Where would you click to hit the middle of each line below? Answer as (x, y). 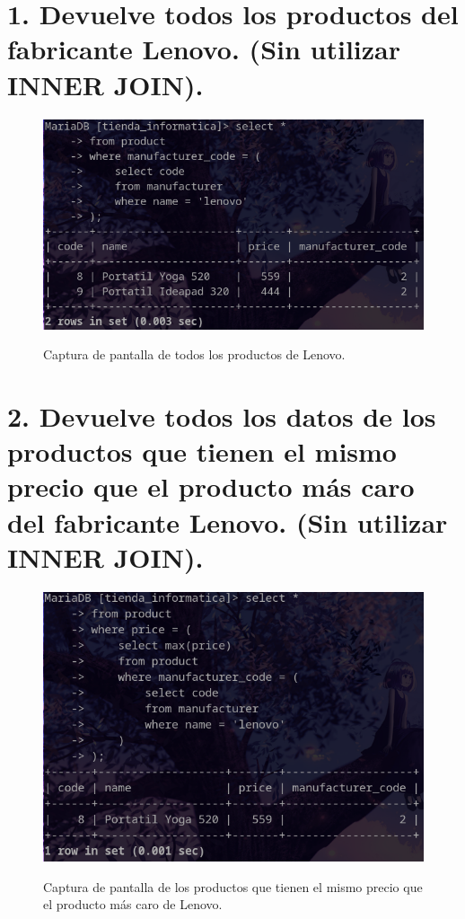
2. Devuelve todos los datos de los (222, 416)
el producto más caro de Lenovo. (133, 904)
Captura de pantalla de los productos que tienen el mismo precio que (233, 886)
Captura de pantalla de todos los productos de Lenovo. (194, 354)
